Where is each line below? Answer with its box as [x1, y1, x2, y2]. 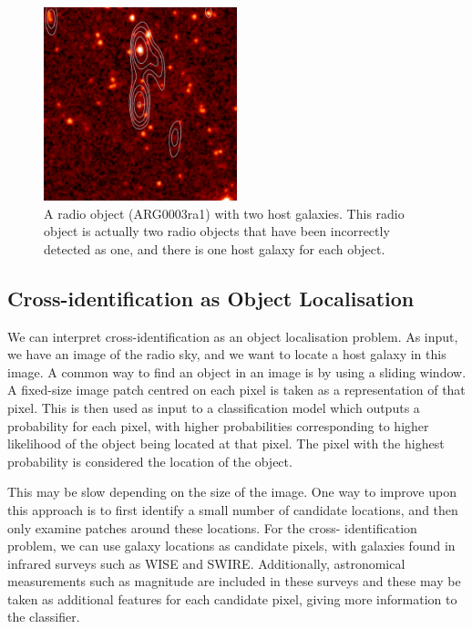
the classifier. [7, 607, 80, 626]
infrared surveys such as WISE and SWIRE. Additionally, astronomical [7, 553, 405, 572]
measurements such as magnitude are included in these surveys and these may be [7, 572, 461, 591]
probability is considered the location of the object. [7, 451, 292, 470]
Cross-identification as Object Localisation [7, 284, 415, 312]
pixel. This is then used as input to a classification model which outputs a [7, 397, 420, 417]
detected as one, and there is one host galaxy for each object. [44, 239, 385, 258]
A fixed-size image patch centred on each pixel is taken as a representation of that [7, 380, 466, 399]
